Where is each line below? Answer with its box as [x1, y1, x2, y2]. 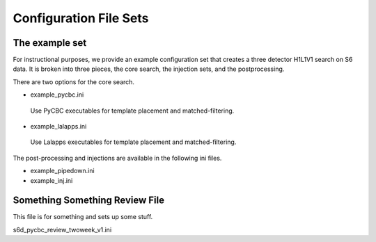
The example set [13, 37, 87, 49]
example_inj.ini [30, 176, 73, 184]
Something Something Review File [13, 195, 165, 207]
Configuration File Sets [13, 10, 149, 26]
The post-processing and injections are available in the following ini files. [13, 154, 222, 162]
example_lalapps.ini [30, 122, 87, 131]
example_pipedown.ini [30, 167, 95, 175]
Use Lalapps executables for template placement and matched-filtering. [30, 138, 237, 146]
